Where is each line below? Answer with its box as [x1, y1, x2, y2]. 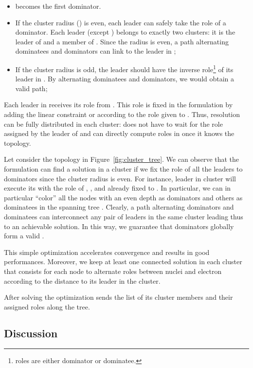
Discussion [4, 325, 58, 340]
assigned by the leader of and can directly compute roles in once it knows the [4, 128, 235, 138]
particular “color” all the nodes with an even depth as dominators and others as [4, 192, 243, 202]
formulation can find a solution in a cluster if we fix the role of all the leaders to [4, 163, 243, 174]
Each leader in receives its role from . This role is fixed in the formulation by [4, 99, 233, 110]
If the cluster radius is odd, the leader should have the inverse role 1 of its [15, 62, 234, 74]
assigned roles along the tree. [4, 301, 90, 311]
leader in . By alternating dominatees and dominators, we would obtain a [15, 74, 235, 84]
